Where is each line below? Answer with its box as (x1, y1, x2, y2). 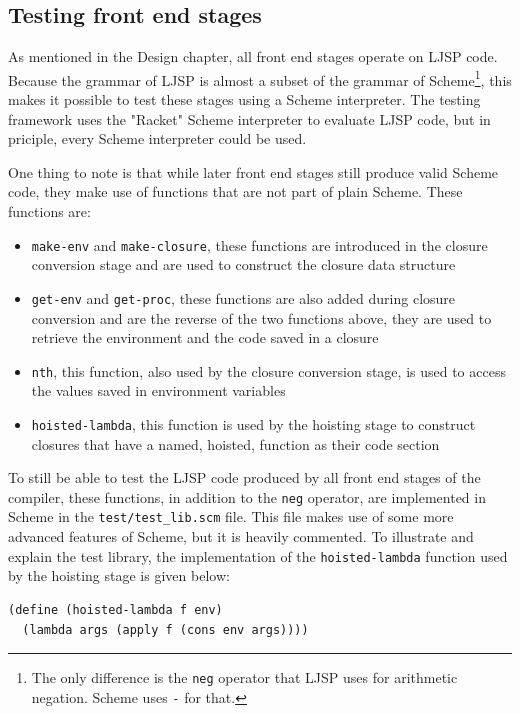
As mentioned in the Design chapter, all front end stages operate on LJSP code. (8, 46, 498, 67)
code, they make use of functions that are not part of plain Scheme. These (8, 181, 463, 202)
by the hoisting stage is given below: (8, 565, 230, 586)
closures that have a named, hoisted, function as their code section (31, 433, 440, 454)
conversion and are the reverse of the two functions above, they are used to (31, 307, 492, 328)
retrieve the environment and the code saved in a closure (31, 327, 379, 348)
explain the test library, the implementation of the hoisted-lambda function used (8, 545, 508, 566)
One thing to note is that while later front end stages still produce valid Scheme (8, 161, 499, 182)
